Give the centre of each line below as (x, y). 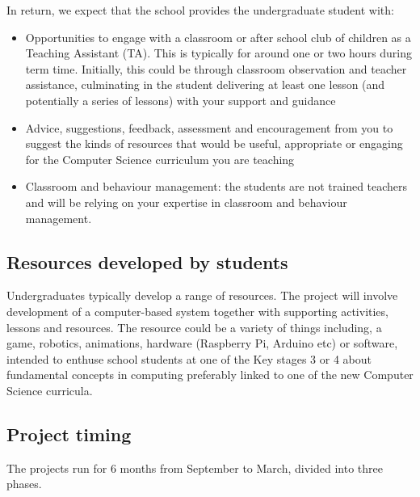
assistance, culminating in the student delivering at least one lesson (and (205, 84)
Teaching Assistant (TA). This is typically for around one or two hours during (219, 53)
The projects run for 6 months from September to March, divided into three (195, 468)
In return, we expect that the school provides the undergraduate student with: (200, 10)
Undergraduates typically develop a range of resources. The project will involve (202, 295)
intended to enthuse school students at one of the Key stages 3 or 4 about (189, 358)
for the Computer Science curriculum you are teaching (160, 159)
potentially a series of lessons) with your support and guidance (181, 100)
